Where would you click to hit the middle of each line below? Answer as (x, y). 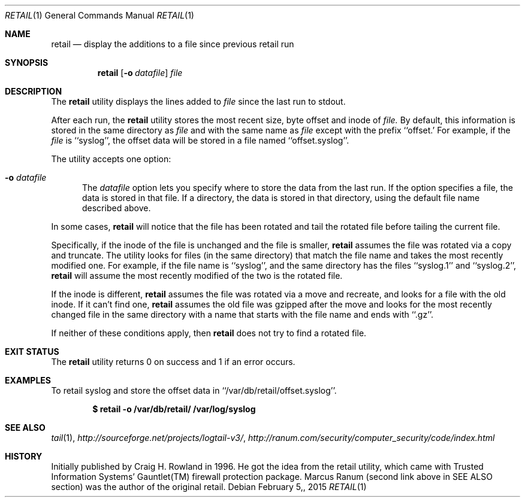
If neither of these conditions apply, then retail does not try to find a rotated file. (209, 333)
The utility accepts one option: (111, 159)
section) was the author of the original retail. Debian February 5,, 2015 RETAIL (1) (209, 487)
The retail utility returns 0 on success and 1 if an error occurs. (173, 362)
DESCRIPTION (34, 91)
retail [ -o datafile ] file (140, 73)
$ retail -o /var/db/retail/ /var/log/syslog (174, 409)
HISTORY (24, 456)
